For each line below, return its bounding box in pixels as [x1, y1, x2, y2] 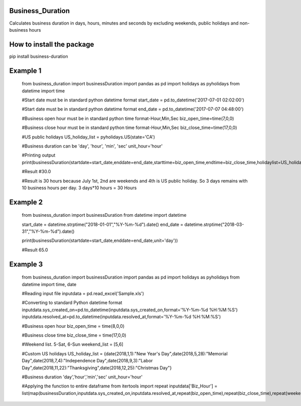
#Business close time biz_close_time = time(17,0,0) [22, 332, 126, 338]
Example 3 [9, 260, 43, 268]
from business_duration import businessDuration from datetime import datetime [22, 212, 187, 218]
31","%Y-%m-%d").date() [22, 228, 75, 234]
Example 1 [9, 66, 42, 75]
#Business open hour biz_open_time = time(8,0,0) [22, 323, 125, 329]
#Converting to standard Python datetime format [22, 300, 122, 306]
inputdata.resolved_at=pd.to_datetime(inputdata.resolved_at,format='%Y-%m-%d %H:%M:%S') [22, 314, 221, 320]
